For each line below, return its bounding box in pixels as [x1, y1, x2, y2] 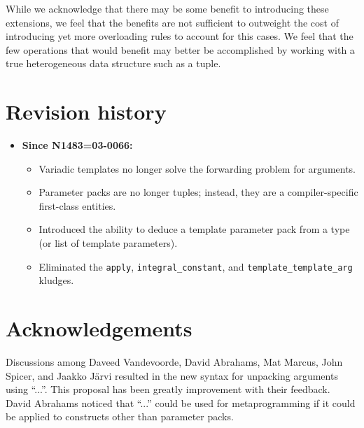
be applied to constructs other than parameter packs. [6, 409, 234, 424]
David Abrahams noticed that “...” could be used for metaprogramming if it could [6, 395, 356, 410]
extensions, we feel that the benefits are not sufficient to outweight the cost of [6, 15, 339, 29]
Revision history [6, 97, 167, 126]
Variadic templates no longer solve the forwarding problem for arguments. [38, 161, 356, 176]
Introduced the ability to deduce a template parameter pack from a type [38, 222, 350, 236]
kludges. [38, 273, 74, 287]
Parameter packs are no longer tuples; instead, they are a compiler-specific [38, 185, 358, 199]
